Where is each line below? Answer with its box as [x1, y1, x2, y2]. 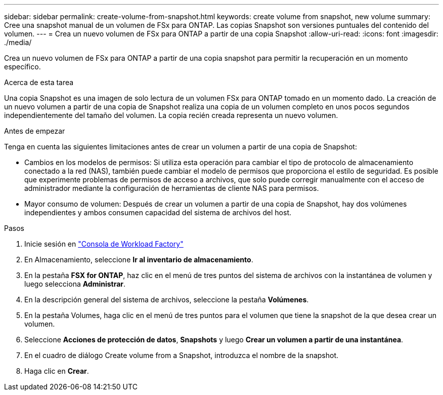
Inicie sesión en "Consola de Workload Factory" [24, 240, 184, 248]
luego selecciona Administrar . [24, 280, 126, 288]
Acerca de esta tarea [4, 78, 74, 87]
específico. [4, 62, 41, 71]
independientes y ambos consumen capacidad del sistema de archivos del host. [24, 208, 292, 217]
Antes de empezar [4, 127, 65, 135]
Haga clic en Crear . [24, 367, 89, 375]
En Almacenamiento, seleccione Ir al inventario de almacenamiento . [24, 255, 253, 264]
